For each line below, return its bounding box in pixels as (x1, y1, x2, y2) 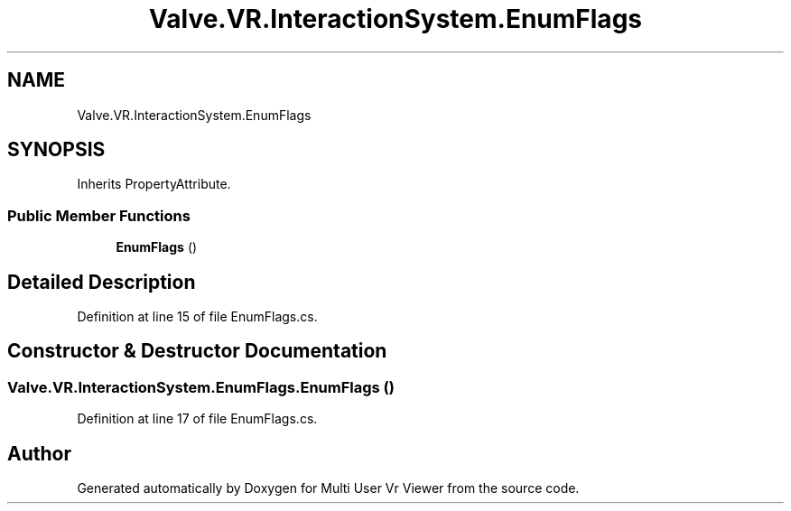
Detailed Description (7, 270, 196, 293)
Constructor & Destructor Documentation (7, 339, 387, 363)
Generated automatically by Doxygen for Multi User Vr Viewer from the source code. (77, 480, 580, 497)
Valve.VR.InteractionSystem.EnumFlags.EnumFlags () (7, 377, 395, 396)
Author (7, 441, 71, 465)
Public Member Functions (7, 206, 191, 225)
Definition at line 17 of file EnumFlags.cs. (77, 411, 318, 427)
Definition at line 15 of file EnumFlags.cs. (77, 309, 318, 325)
